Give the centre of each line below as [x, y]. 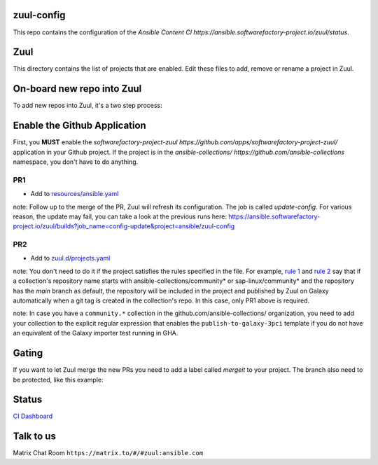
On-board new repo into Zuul [77, 89]
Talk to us [34, 437]
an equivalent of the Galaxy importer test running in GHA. [96, 333]
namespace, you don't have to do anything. [76, 162]
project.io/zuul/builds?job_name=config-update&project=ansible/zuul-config [124, 226]
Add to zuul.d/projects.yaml [70, 258]
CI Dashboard [33, 416]
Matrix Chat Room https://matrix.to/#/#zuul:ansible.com [108, 453]
